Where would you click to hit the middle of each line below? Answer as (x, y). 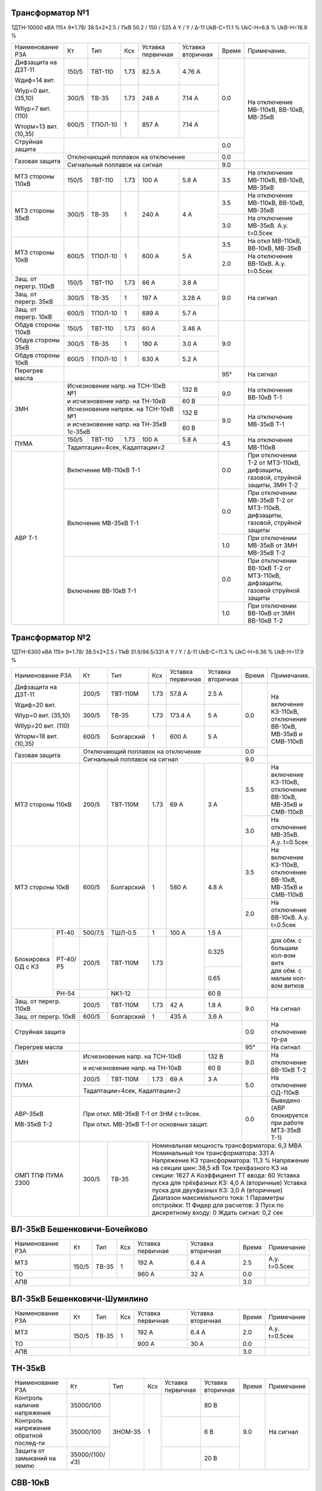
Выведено (286, 1100)
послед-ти (30, 1443)
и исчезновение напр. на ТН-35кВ (117, 425)
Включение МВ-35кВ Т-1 (103, 523)
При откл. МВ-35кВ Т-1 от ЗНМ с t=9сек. (142, 1113)
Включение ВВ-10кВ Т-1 (102, 590)
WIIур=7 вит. (33, 109)
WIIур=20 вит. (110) (42, 726)
